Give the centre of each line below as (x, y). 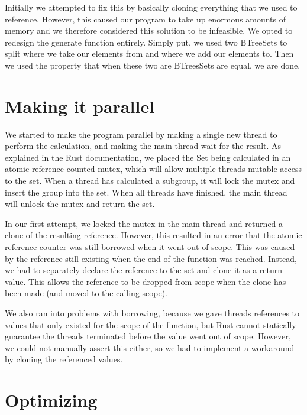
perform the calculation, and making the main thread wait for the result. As (143, 146)
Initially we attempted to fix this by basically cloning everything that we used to (151, 7)
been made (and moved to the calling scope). (86, 293)
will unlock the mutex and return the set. (80, 204)
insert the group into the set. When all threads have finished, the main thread (146, 192)
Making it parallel (80, 106)
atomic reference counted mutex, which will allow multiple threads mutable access (153, 169)
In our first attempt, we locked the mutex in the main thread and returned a (144, 223)
